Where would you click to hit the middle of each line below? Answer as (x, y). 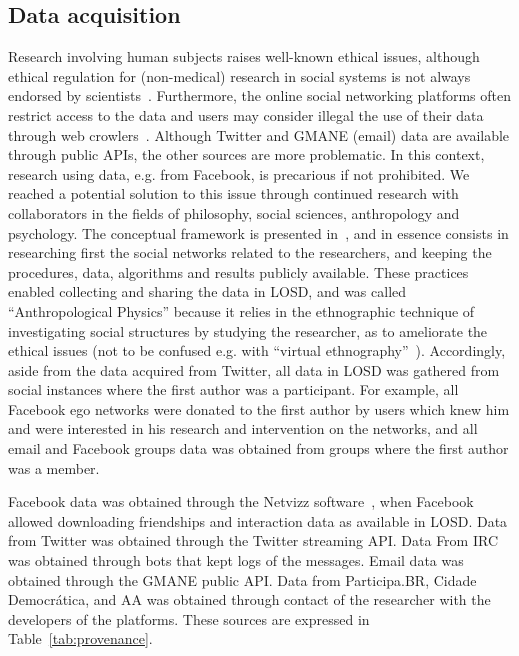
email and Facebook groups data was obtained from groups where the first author (258, 448)
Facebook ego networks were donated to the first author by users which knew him (259, 408)
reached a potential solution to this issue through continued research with (233, 193)
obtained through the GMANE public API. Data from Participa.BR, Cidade (242, 579)
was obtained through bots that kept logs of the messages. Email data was (236, 560)
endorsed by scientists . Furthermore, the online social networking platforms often (259, 95)
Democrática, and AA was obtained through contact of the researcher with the (249, 599)
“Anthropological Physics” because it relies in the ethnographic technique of (241, 310)
